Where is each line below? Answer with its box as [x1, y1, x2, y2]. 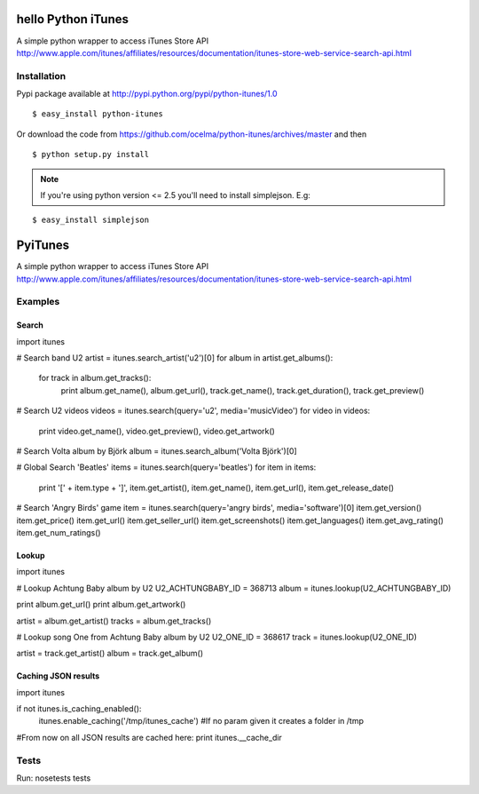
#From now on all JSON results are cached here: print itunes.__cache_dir [16, 732, 283, 742]
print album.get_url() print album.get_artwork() [16, 599, 186, 610]
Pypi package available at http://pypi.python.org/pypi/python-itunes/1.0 [16, 89, 279, 99]
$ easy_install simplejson [32, 215, 150, 226]
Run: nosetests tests [16, 773, 91, 783]
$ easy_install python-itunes [32, 109, 164, 119]
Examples [16, 296, 60, 308]
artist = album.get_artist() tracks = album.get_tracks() [16, 615, 212, 626]
